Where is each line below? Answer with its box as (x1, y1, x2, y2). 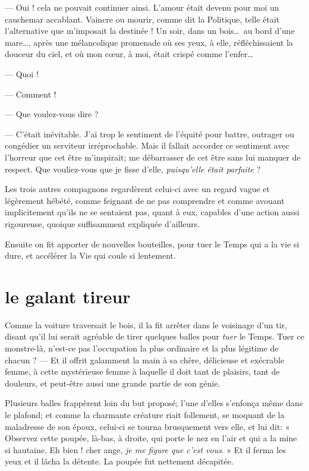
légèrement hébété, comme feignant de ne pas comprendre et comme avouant (5, 194, 285, 206)
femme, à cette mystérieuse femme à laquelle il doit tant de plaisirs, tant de (5, 365, 280, 378)
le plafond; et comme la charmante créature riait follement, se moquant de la (5, 408, 285, 420)
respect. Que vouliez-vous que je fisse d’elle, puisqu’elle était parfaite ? (5, 162, 261, 175)
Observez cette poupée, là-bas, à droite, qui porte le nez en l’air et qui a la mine (5, 432, 297, 444)
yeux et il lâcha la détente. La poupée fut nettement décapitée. (5, 455, 234, 467)
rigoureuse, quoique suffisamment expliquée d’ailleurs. (5, 217, 200, 230)
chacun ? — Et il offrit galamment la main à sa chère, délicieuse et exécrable (5, 353, 285, 366)
